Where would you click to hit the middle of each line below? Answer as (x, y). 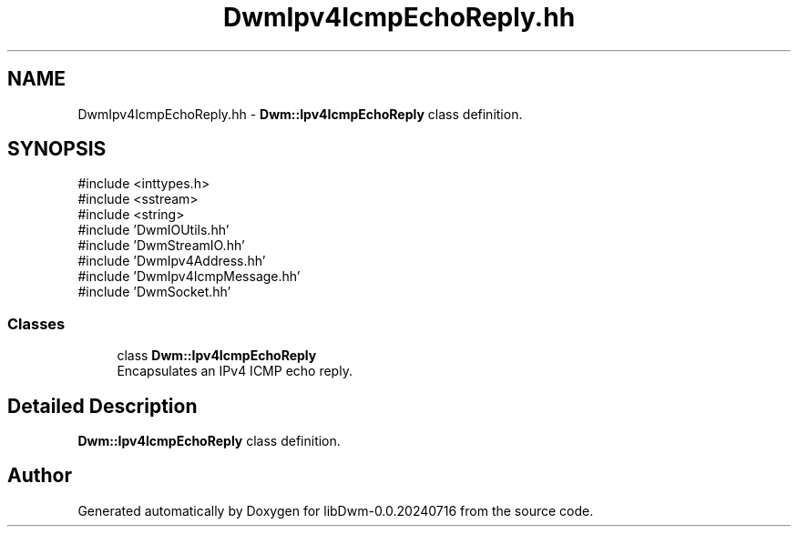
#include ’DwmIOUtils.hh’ (153, 230)
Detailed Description (102, 406)
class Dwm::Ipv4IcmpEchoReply (217, 356)
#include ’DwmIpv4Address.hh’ (172, 261)
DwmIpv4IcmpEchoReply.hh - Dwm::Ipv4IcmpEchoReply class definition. (300, 114)
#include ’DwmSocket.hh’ (154, 292)
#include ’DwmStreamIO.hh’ (161, 246)
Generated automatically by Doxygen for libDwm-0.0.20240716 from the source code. (336, 510)
